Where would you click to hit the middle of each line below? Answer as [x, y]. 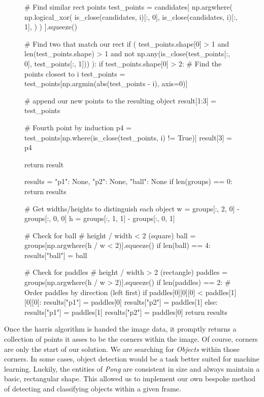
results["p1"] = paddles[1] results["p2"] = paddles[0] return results [126, 312]
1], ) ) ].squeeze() [51, 27]
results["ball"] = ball [56, 255]
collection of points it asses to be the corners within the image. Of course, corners [131, 339]
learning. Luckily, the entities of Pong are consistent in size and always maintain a [132, 368]
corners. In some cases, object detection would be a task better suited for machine [132, 359]
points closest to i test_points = [75, 73]
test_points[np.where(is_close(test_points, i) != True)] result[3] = [128, 137]
